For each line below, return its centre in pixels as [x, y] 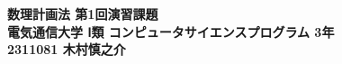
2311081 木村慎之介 [67, 49]
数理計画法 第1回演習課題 [83, 14]
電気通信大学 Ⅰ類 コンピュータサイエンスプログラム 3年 [171, 31]
